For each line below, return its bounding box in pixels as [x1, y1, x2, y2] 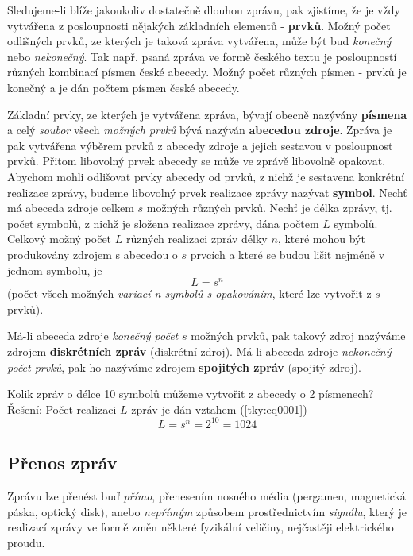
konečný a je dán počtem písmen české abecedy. [7, 79, 240, 95]
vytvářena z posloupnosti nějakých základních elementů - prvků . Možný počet [7, 17, 391, 33]
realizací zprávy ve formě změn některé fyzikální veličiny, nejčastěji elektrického [7, 519, 394, 535]
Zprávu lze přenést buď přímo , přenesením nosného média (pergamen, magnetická [7, 488, 406, 504]
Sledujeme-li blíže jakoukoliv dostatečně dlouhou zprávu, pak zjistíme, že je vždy [7, 2, 400, 17]
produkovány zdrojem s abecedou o [7, 245, 178, 262]
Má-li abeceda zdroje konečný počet [7, 327, 179, 344]
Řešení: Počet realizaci [7, 400, 117, 417]
